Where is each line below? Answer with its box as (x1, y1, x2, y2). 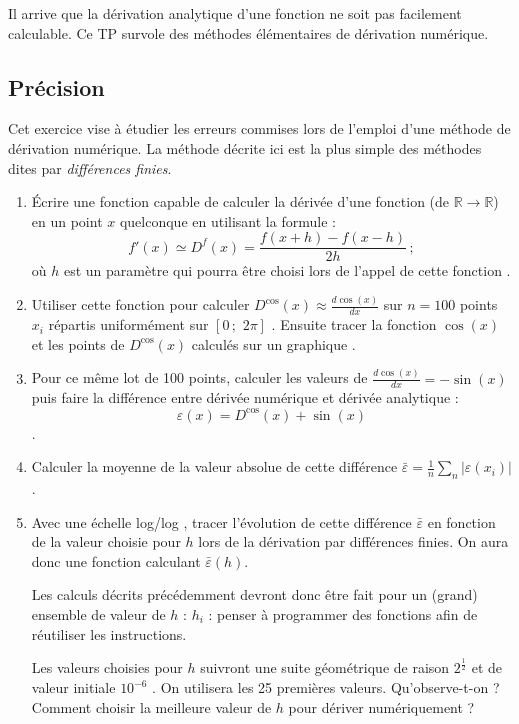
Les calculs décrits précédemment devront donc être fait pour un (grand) (31, 584, 478, 605)
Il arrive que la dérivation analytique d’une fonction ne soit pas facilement (8, 3, 462, 23)
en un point (31, 210, 103, 231)
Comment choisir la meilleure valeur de (31, 696, 272, 717)
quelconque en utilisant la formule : (119, 210, 336, 231)
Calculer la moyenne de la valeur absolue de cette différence (31, 456, 398, 477)
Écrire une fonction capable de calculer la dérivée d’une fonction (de (31, 191, 450, 212)
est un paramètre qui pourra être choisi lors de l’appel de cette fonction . (63, 260, 511, 281)
